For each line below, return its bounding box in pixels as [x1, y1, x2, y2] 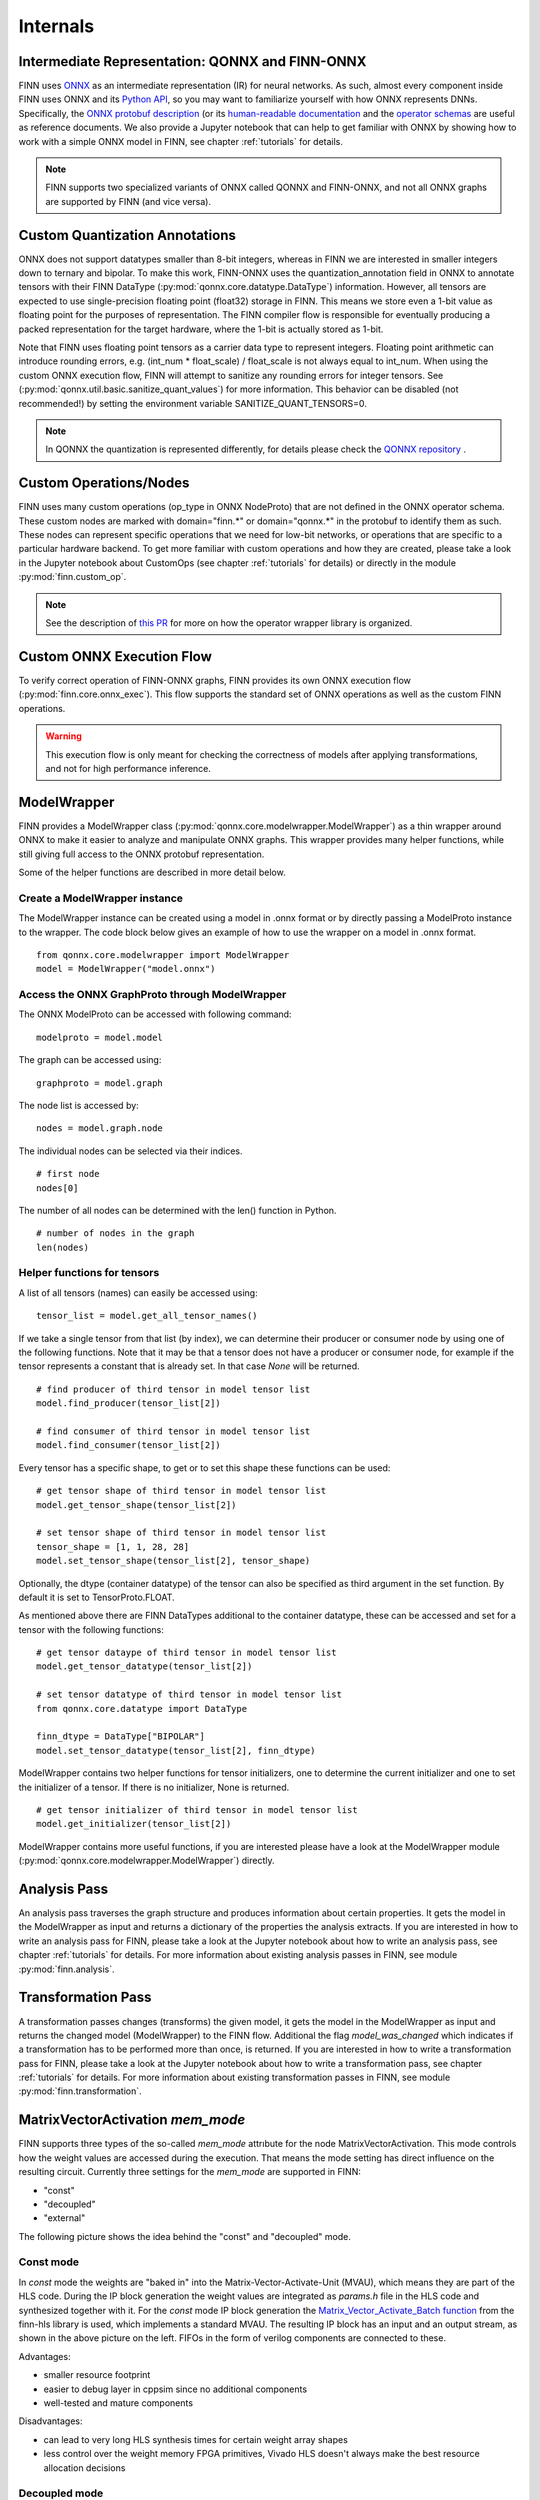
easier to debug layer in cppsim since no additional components [43, 2383, 308, 2395]
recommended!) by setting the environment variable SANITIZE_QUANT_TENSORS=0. [18, 397, 367, 409]
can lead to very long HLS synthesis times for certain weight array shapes [43, 2433, 349, 2445]
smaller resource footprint [43, 2369, 151, 2381]
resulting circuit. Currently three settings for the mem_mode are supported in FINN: [18, 2166, 362, 2178]
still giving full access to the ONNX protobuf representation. [18, 848, 265, 860]
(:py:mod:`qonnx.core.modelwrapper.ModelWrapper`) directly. [18, 1855, 275, 1867]
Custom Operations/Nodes [18, 475, 190, 492]
